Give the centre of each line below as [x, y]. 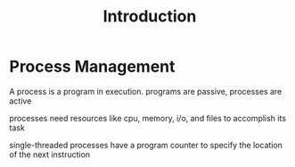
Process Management [92, 67]
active [20, 101]
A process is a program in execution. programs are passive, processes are [146, 91]
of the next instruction [50, 154]
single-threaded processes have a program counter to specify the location [146, 145]
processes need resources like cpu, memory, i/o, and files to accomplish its [148, 118]
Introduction [150, 17]
